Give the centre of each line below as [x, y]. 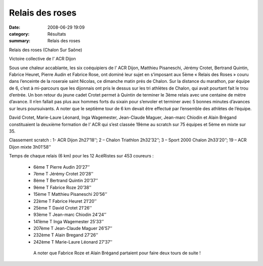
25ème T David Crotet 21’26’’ [63, 208]
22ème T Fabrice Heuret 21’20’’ [65, 201]
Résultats [57, 34]
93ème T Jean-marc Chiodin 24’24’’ [70, 215]
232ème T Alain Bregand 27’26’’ [66, 235]
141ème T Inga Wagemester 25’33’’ [69, 221]
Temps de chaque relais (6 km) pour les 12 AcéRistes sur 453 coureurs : [81, 156]
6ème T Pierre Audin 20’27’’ [62, 167]
